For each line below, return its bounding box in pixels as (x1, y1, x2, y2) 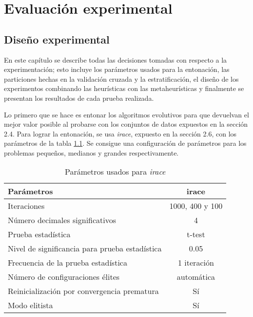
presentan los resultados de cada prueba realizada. (4, 92, 154, 103)
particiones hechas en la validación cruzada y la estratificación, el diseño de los (4, 73, 239, 84)
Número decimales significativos (8, 214, 117, 226)
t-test (187, 228, 205, 240)
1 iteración (178, 256, 214, 268)
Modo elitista (8, 299, 53, 311)
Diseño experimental (4, 31, 110, 46)
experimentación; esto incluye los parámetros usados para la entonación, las (4, 64, 230, 74)
